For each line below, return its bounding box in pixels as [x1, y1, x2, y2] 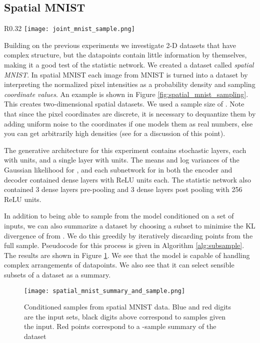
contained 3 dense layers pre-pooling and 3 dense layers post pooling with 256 [4, 184, 242, 194]
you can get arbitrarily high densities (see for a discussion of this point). [4, 128, 225, 138]
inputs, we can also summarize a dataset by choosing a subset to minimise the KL [4, 220, 255, 230]
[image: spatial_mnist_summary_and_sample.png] [24, 287, 185, 294]
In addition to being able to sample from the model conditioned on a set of [4, 210, 234, 221]
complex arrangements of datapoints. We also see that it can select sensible [4, 259, 234, 270]
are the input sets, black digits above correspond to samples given [24, 311, 226, 321]
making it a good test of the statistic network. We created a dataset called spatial [4, 59, 254, 70]
